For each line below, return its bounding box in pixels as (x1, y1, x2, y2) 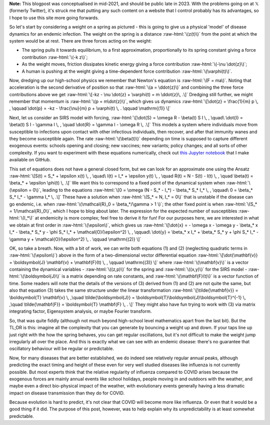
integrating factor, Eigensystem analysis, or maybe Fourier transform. (9, 308, 152, 314)
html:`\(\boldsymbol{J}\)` (9, 273, 61, 279)
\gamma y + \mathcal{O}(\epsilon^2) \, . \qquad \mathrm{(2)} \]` (9, 236, 141, 242)
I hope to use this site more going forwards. (9, 15, 99, 21)
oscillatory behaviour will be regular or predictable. (9, 346, 114, 352)
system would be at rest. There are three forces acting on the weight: (9, 38, 152, 44)
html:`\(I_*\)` (9, 215, 34, 221)
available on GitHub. (9, 157, 51, 163)
